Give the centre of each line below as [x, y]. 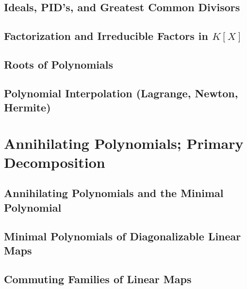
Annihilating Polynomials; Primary [124, 143]
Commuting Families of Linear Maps [98, 279]
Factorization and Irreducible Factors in [106, 36]
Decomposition [55, 162]
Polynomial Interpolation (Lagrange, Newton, [121, 93]
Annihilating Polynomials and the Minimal [114, 193]
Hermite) [27, 107]
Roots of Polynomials [59, 64]
